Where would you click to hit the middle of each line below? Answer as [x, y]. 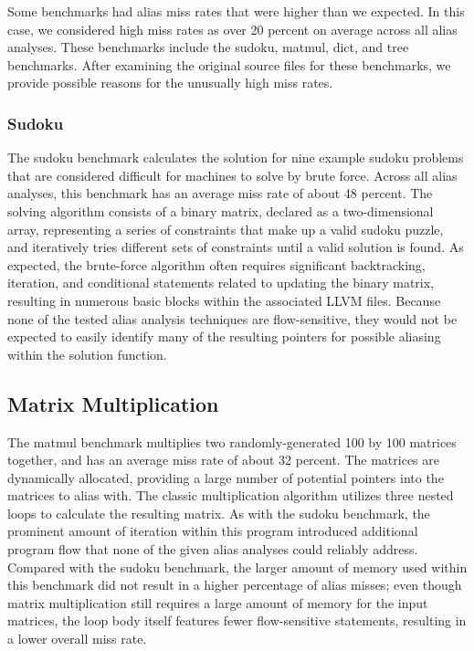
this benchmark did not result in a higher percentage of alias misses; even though [235, 585]
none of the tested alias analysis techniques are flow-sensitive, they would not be [232, 318]
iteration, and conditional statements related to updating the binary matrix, [221, 283]
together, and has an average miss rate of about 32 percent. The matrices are [223, 460]
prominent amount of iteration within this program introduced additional [213, 531]
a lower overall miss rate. [77, 639]
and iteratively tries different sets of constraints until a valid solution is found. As [236, 247]
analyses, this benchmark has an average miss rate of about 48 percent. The [220, 193]
